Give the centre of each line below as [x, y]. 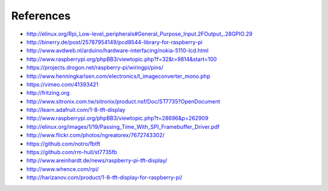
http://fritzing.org [48, 93]
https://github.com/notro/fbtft [63, 144]
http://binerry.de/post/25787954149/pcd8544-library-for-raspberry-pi [114, 42]
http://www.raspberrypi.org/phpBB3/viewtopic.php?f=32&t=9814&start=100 [121, 59]
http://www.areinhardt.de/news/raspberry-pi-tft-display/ [97, 161]
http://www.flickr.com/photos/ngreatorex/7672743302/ [95, 135]
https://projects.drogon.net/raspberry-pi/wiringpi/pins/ [95, 68]
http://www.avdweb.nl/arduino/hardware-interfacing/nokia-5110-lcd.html [118, 51]
